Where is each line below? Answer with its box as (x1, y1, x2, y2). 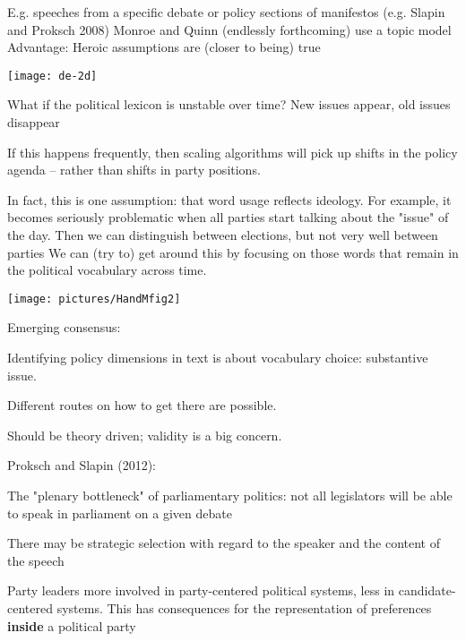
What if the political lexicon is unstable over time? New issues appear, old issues (7, 95, 451, 114)
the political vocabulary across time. (7, 261, 207, 279)
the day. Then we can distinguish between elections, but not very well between (7, 226, 438, 244)
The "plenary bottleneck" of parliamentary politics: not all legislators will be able (7, 486, 453, 504)
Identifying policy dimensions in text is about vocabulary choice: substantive (7, 348, 428, 367)
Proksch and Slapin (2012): (7, 456, 157, 474)
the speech (7, 551, 65, 569)
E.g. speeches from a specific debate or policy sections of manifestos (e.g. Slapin (7, 3, 445, 21)
